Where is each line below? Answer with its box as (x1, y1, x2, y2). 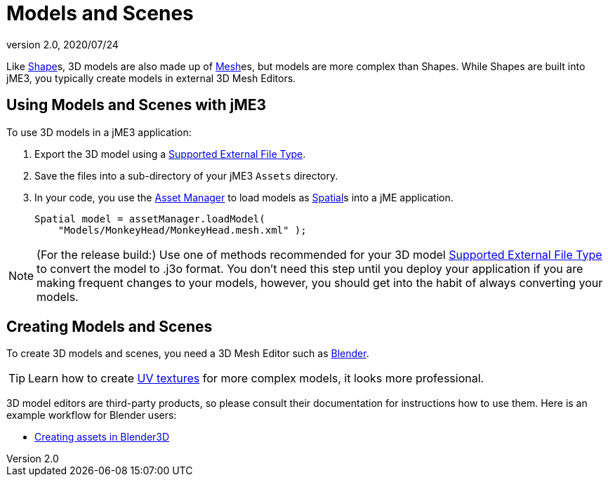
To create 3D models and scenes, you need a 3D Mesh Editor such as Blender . (6, 347, 369, 360)
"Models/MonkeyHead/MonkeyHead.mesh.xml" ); (58, 224, 307, 236)
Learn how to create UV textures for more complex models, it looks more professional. (28, 371, 484, 386)
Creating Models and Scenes (6, 318, 213, 336)
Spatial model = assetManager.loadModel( (34, 213, 265, 225)
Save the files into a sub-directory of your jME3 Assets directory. (34, 169, 338, 182)
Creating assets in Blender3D (34, 431, 170, 443)
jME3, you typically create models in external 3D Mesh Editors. (6, 72, 296, 84)
